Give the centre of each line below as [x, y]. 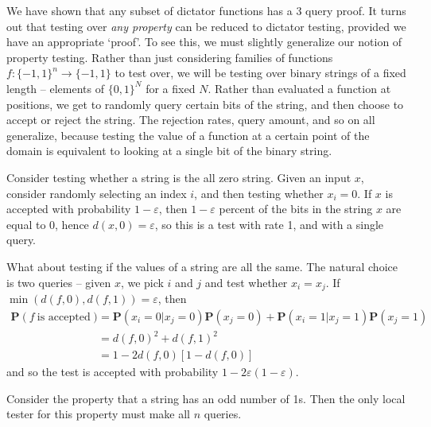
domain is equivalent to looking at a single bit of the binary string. [169, 151]
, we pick [142, 282]
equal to [26, 224]
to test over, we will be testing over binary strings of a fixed [260, 73]
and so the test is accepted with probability [113, 372]
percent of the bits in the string [296, 209]
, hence [72, 224]
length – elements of [55, 88]
